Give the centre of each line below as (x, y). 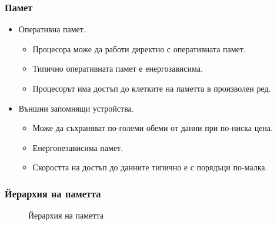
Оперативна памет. (52, 29)
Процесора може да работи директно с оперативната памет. (139, 48)
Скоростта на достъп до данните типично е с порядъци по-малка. (150, 167)
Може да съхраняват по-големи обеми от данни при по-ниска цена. (153, 128)
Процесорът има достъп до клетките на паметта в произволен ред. (152, 88)
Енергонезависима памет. (78, 147)
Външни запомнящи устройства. (76, 108)
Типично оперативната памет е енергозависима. (118, 68)
